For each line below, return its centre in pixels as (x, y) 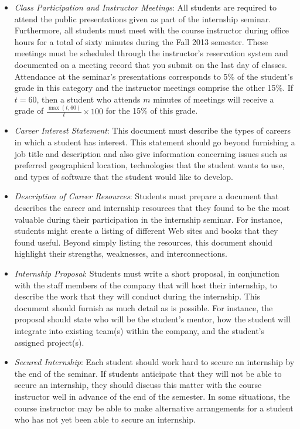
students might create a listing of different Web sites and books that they (146, 231)
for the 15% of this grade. (152, 110)
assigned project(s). (49, 342)
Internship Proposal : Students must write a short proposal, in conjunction (147, 273)
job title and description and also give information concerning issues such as (151, 153)
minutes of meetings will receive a (214, 99)
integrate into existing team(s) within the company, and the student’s (139, 330)
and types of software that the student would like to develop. (124, 176)
